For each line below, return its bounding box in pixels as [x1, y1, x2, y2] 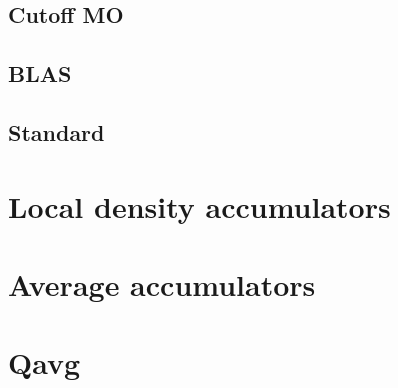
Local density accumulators [8, 185, 391, 226]
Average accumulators [8, 263, 316, 304]
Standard [8, 116, 105, 147]
